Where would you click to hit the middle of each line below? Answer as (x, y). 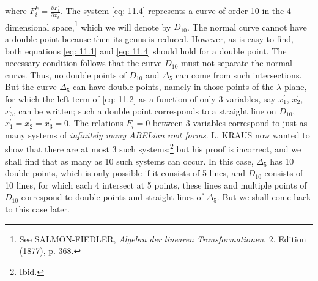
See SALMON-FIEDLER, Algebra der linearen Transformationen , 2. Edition (163, 238)
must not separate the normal (237, 63)
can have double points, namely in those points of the (173, 87)
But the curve (31, 87)
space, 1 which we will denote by (112, 26)
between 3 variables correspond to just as (230, 123)
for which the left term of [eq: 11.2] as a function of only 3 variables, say (140, 98)
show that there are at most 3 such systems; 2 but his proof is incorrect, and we (153, 148)
